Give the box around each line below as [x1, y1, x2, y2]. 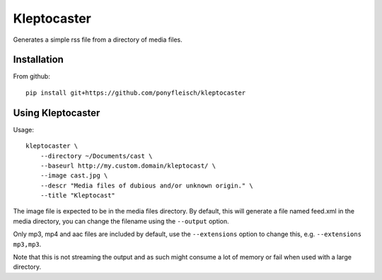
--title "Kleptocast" [40, 192, 116, 199]
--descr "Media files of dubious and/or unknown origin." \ [40, 181, 254, 189]
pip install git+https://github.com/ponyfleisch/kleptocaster [25, 88, 246, 97]
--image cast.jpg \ [40, 172, 108, 180]
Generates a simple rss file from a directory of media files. [13, 35, 183, 44]
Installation [13, 54, 64, 66]
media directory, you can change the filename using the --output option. [13, 216, 229, 226]
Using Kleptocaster [13, 107, 100, 119]
